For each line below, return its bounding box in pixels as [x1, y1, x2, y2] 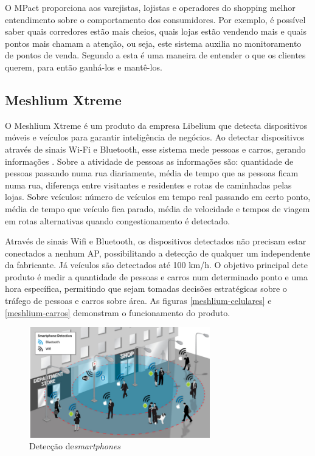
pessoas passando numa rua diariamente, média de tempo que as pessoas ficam [5, 167, 299, 179]
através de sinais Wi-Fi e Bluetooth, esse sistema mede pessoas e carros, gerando [5, 142, 306, 155]
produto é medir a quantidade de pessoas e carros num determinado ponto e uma [5, 270, 308, 283]
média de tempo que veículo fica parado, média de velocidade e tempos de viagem [5, 202, 310, 215]
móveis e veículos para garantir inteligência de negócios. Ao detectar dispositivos [5, 131, 305, 143]
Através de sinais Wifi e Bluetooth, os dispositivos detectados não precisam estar [5, 235, 306, 247]
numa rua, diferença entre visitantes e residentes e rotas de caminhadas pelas [5, 178, 292, 191]
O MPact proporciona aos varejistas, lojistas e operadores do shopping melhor [5, 1, 296, 13]
